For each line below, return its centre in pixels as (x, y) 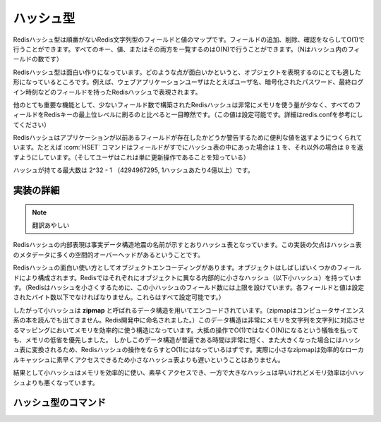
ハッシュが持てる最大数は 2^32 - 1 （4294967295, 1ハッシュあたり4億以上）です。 (133, 170)
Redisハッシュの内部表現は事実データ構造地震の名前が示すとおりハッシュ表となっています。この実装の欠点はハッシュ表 (187, 245)
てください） (32, 124)
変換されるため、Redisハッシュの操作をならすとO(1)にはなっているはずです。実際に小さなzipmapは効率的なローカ (198, 350)
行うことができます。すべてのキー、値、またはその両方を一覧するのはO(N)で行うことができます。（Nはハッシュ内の (181, 49)
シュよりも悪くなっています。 (56, 382)
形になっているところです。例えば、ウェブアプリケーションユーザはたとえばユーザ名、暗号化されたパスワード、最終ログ (188, 82)
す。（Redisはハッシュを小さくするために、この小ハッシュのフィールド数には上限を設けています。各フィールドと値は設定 (189, 287)
